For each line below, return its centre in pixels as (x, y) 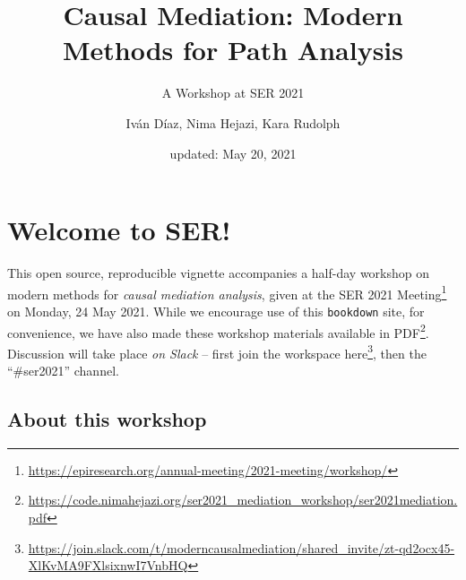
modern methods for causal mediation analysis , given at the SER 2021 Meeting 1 (227, 292)
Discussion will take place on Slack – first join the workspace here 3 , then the (217, 351)
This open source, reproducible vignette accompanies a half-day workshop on (219, 273)
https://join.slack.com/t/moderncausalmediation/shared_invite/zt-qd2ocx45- (242, 547)
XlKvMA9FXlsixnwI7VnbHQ (108, 565)
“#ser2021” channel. (63, 371)
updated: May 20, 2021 (233, 153)
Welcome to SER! (119, 230)
